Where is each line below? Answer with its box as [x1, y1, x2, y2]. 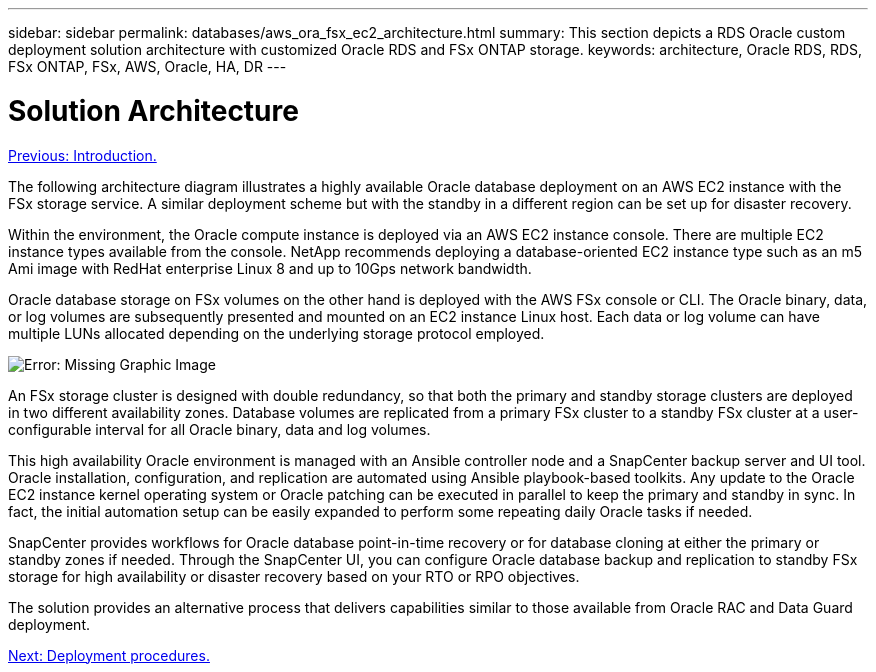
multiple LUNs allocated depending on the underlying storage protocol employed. [8, 324, 545, 342]
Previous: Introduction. [8, 146, 157, 164]
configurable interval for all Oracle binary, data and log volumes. [8, 420, 431, 438]
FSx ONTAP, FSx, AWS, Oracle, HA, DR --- [8, 58, 287, 75]
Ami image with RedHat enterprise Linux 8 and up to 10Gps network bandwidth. [8, 259, 532, 277]
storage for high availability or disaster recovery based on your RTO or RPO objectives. [8, 567, 580, 585]
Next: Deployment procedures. [8, 646, 210, 664]
